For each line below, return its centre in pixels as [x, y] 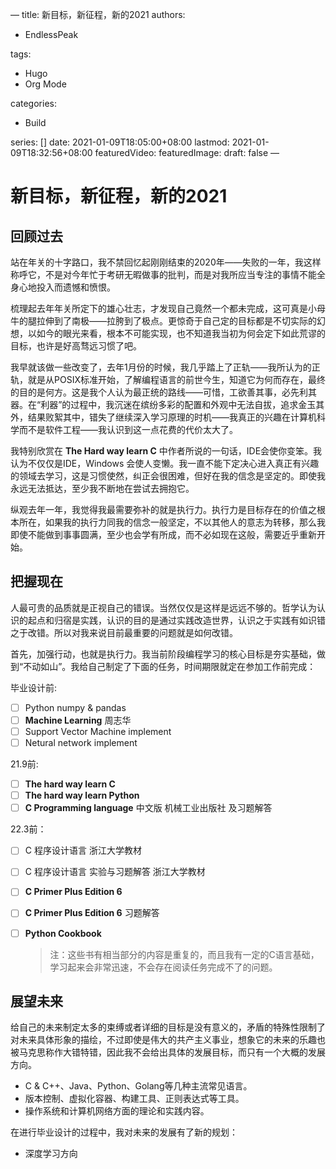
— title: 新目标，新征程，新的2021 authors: [98, 14]
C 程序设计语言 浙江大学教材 [83, 850]
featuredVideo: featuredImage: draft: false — [187, 152]
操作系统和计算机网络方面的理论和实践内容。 [117, 1111]
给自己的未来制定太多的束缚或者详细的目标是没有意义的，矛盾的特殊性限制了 [168, 1027]
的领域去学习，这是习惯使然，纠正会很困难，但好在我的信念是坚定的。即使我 [168, 476]
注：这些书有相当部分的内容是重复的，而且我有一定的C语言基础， [184, 954]
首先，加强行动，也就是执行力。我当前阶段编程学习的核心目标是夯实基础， [163, 654]
